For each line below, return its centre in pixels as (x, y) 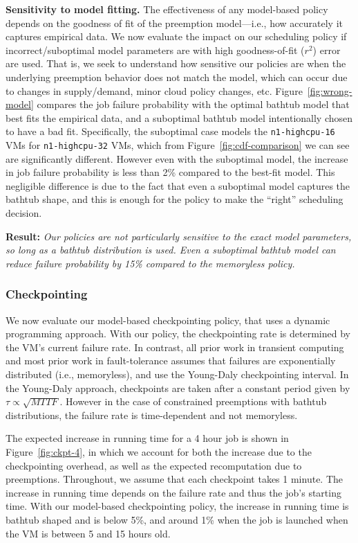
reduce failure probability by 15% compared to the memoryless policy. (150, 263)
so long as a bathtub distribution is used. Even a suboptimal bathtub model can (171, 250)
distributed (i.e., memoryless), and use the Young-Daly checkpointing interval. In (177, 374)
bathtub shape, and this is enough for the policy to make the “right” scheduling (175, 199)
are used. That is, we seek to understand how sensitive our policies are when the (176, 63)
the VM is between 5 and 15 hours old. (88, 533)
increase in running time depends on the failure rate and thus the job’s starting (173, 492)
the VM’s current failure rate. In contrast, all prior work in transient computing (175, 347)
